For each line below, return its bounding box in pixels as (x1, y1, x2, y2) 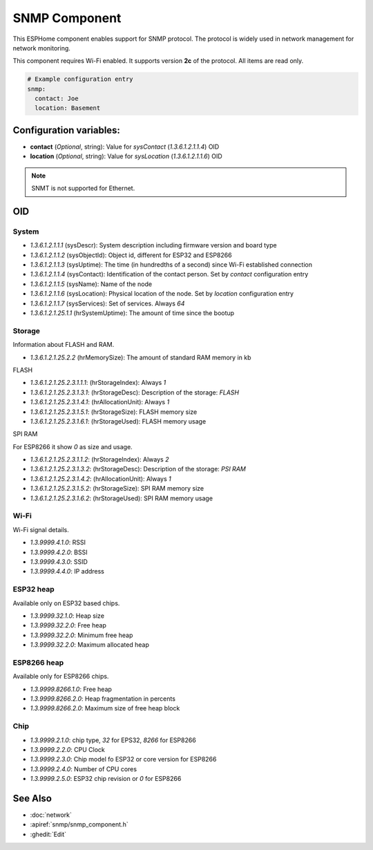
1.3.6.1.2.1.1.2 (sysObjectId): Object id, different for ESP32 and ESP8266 (30, 251, 232, 259)
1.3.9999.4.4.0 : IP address (30, 567, 105, 576)
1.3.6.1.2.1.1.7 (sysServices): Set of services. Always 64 (30, 299, 185, 308)
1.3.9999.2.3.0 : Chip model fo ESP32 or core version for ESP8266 (30, 755, 217, 764)
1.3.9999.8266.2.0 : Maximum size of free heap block (30, 704, 180, 712)
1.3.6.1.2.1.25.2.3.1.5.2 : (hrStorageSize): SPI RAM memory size (30, 484, 204, 493)
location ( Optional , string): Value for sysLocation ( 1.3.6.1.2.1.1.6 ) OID (30, 152, 222, 160)
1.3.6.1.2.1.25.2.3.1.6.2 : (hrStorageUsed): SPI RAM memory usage (30, 494, 213, 502)
